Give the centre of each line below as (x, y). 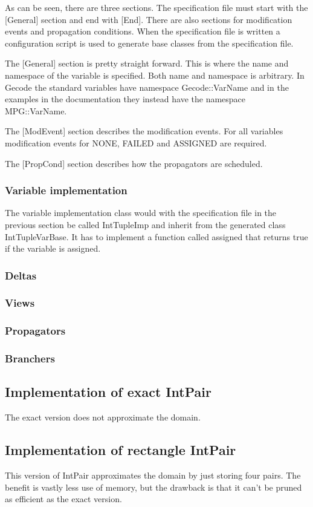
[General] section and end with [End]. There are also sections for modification (149, 19)
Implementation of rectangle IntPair (121, 450)
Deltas (21, 275)
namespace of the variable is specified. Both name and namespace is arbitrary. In (155, 75)
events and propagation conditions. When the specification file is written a (143, 31)
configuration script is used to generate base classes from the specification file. (149, 43)
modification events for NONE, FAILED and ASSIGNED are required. (136, 142)
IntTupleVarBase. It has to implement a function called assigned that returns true (156, 236)
